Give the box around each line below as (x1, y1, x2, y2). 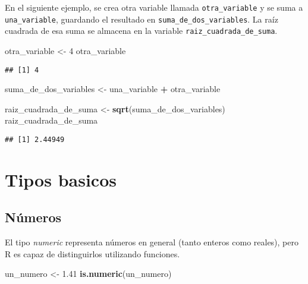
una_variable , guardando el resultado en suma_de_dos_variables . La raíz (5, 12, 278, 25)
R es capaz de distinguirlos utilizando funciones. (5, 247, 180, 260)
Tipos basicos (5, 167, 117, 191)
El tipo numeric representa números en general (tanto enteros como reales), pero (5, 236, 299, 248)
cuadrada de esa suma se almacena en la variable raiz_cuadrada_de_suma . (5, 24, 278, 37)
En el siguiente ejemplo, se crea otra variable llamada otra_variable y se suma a (5, 1, 303, 13)
